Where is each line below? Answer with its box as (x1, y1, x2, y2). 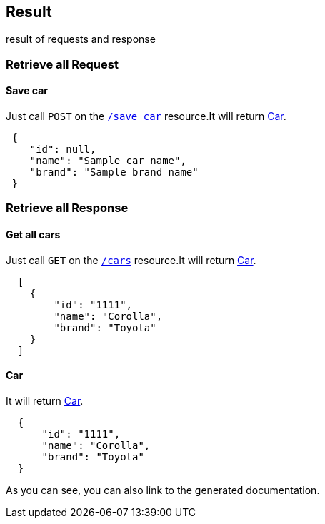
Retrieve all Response (6, 201, 129, 216)
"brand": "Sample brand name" (29, 166, 199, 178)
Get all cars (6, 228, 61, 241)
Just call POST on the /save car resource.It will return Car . (6, 110, 286, 123)
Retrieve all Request (6, 56, 119, 71)
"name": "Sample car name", (29, 155, 186, 167)
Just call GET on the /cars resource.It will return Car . (6, 253, 256, 266)
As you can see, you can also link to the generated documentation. (6, 483, 320, 496)
